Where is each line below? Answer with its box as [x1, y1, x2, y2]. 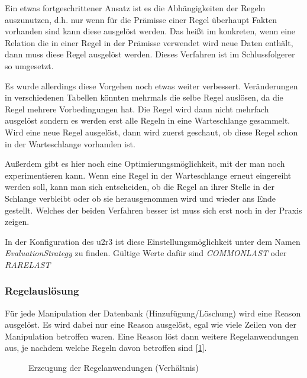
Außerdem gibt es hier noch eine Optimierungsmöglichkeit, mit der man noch [5, 157, 285, 170]
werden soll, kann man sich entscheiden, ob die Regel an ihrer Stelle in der [5, 180, 274, 193]
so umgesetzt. [5, 59, 54, 72]
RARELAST [5, 258, 51, 270]
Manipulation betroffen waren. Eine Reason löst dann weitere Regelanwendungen [5, 329, 299, 342]
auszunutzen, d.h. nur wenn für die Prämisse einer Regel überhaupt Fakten [5, 13, 277, 25]
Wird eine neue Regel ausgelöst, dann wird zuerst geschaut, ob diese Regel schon [5, 125, 298, 138]
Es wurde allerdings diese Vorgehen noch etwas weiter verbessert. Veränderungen [5, 79, 298, 92]
